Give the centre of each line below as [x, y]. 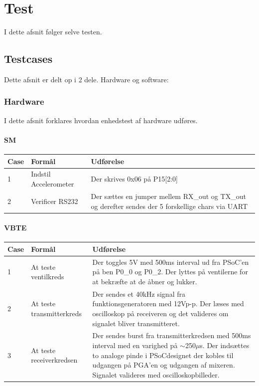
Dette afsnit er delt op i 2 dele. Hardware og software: [86, 79]
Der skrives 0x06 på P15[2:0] [134, 179]
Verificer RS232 [55, 201]
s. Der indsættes [225, 345]
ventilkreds [48, 277]
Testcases [28, 59]
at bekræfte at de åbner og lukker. [145, 281]
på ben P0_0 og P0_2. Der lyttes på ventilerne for [170, 272]
